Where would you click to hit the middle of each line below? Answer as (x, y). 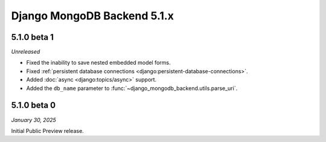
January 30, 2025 (34, 120)
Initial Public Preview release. (47, 131)
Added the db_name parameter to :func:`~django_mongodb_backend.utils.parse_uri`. (132, 88)
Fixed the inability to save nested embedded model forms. (99, 63)
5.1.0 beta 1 (33, 37)
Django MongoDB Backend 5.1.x (93, 16)
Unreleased (26, 52)
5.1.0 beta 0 (34, 105)
